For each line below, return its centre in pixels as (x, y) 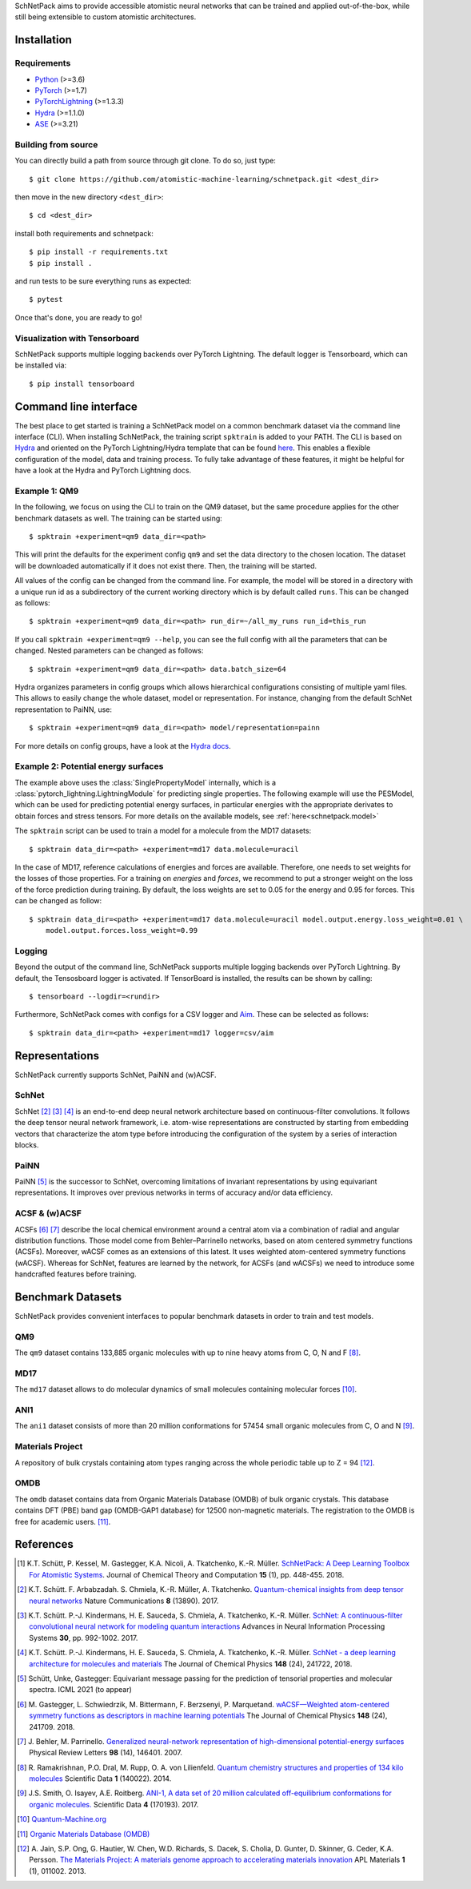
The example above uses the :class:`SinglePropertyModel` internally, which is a (145, 782)
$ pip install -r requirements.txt (99, 252)
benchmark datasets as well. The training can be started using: (119, 518)
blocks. (27, 1144)
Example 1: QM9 (47, 491)
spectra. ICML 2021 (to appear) (80, 1690)
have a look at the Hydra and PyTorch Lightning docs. (103, 470)
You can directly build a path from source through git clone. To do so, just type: (145, 161)
